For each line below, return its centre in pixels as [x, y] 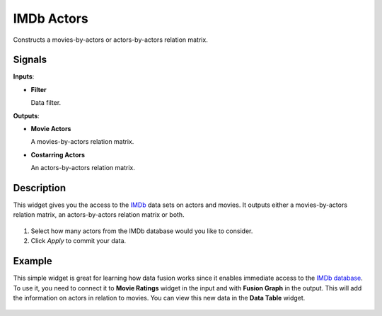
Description [40, 188]
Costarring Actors [58, 154]
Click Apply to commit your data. [79, 241]
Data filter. [46, 103]
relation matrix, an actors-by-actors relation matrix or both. [99, 215]
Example [33, 261]
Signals [30, 60]
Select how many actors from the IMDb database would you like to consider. [142, 231]
